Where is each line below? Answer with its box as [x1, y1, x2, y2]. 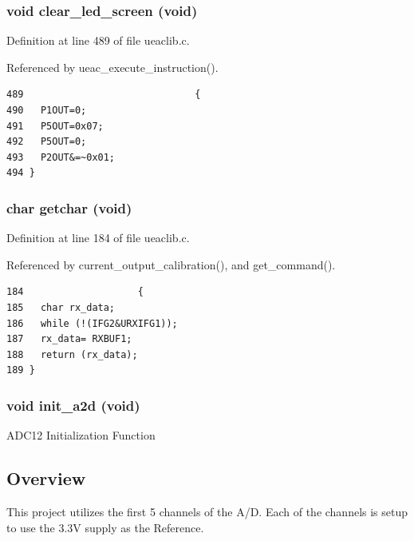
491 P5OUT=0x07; [6, 120, 104, 132]
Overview [6, 466, 86, 491]
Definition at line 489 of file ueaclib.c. [6, 32, 190, 49]
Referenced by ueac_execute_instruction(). [6, 58, 219, 75]
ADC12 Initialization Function [6, 427, 156, 444]
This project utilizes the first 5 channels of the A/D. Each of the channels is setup [6, 503, 408, 519]
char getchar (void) [6, 197, 132, 217]
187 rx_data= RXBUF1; [6, 333, 132, 345]
